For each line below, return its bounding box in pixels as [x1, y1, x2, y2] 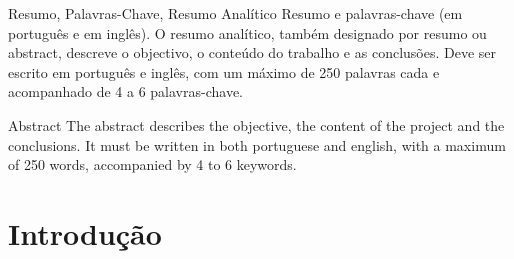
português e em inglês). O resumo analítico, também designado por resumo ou [8, 22, 487, 43]
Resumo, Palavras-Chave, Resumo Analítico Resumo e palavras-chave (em [8, 3, 463, 23]
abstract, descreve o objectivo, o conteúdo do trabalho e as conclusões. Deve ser [8, 42, 497, 63]
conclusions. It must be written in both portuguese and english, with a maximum [8, 134, 506, 155]
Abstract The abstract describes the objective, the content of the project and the [8, 114, 505, 135]
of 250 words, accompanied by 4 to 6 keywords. [8, 154, 297, 175]
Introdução [8, 212, 162, 253]
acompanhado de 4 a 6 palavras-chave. [8, 81, 243, 102]
